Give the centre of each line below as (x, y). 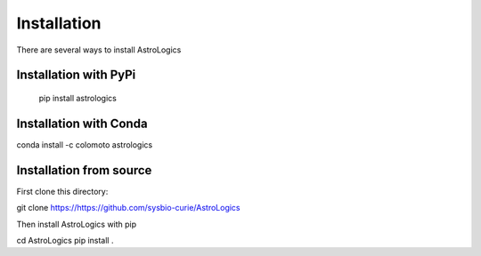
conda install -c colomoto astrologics (85, 144)
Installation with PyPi (76, 75)
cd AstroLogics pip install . (65, 240)
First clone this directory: (62, 191)
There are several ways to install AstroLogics (99, 50)
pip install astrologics (78, 98)
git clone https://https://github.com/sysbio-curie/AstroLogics (128, 208)
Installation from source (84, 170)
